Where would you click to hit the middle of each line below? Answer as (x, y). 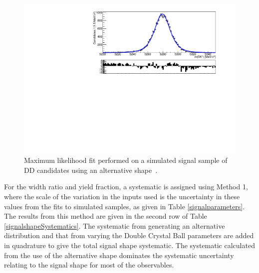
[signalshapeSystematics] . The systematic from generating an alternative (115, 225)
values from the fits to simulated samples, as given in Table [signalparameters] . (125, 206)
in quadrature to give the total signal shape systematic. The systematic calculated (129, 245)
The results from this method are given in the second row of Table (106, 216)
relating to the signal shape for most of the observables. (89, 265)
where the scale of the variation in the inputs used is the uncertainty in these (122, 197)
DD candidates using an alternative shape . (91, 170)
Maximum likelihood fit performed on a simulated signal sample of (126, 160)
